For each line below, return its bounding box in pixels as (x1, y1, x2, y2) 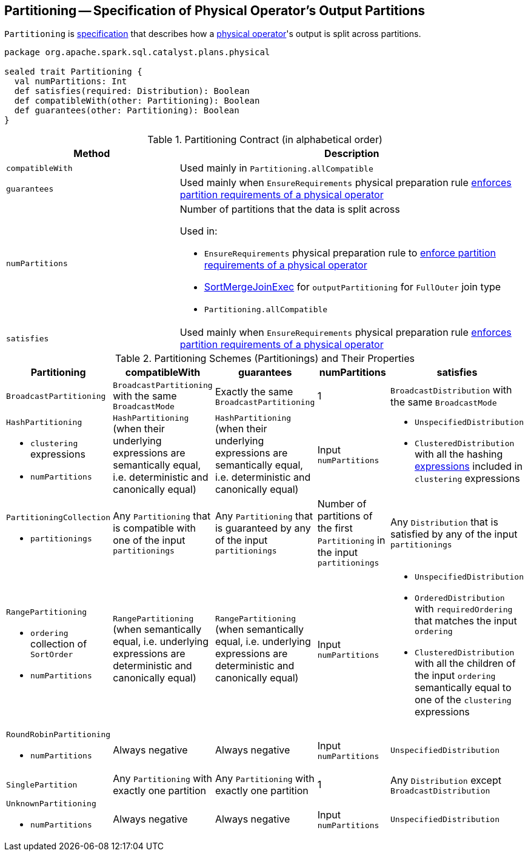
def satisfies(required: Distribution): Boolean (14, 86, 250, 96)
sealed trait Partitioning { (4, 67, 142, 77)
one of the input (113, 534, 185, 547)
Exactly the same (215, 385, 293, 398)
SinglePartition (6, 780, 78, 789)
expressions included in (414, 460, 523, 472)
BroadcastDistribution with (390, 384, 512, 396)
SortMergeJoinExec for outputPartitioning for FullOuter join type (204, 281, 501, 293)
